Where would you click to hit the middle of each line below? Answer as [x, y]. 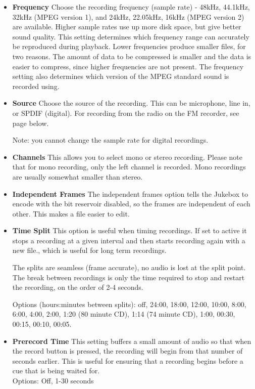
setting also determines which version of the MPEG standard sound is [121, 76]
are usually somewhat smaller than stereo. [78, 176]
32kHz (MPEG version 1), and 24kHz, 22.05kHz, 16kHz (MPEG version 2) [128, 16]
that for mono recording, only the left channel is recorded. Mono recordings [129, 167]
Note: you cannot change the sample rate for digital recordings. [110, 140]
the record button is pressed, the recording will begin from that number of [127, 351]
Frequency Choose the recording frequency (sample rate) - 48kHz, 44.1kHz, [131, 7]
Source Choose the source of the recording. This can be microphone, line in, [131, 103]
